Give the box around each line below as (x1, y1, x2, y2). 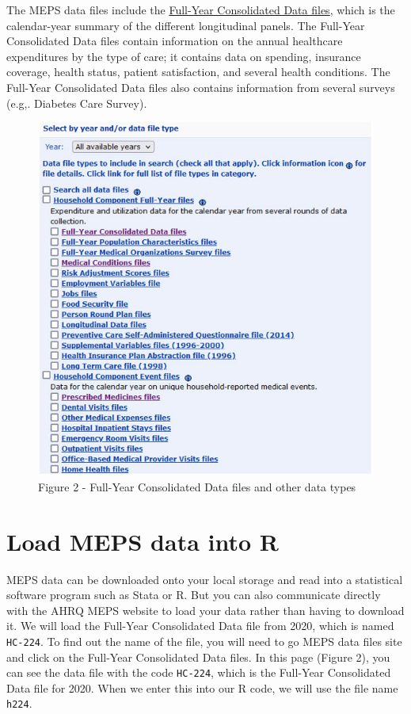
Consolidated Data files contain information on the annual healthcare (6, 32, 343, 49)
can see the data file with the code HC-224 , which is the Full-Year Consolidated (6, 664, 391, 681)
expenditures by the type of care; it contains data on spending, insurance (6, 48, 361, 64)
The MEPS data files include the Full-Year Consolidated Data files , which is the (6, 2, 395, 17)
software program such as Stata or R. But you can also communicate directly (6, 586, 381, 603)
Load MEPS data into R (6, 525, 279, 557)
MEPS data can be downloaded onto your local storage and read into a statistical (6, 571, 403, 587)
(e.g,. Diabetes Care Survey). (6, 94, 147, 111)
